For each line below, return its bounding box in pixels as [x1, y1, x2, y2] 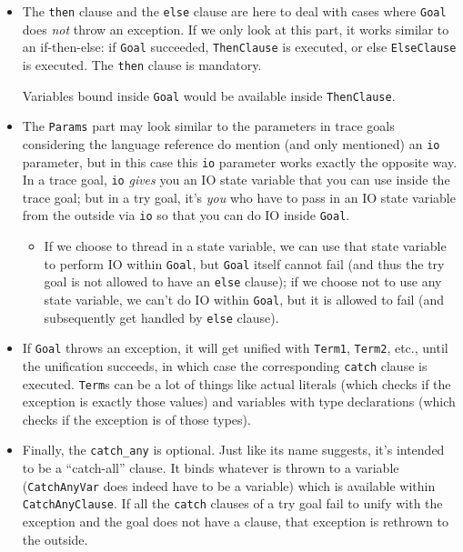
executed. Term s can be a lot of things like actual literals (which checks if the [22, 374, 451, 393]
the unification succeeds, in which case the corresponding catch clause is [22, 356, 428, 375]
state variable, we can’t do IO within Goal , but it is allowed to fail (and [44, 290, 445, 308]
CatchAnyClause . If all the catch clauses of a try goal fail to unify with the [22, 494, 443, 513]
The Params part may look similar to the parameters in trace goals [22, 116, 395, 135]
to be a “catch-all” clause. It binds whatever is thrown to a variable [22, 458, 399, 477]
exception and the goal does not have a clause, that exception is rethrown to [22, 512, 448, 531]
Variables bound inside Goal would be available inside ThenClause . [22, 85, 396, 105]
